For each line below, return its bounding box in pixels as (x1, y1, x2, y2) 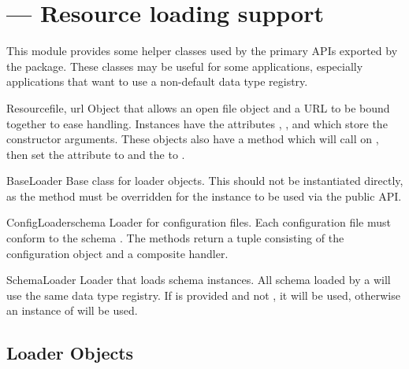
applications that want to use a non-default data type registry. (6, 73, 308, 90)
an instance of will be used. (6, 302, 138, 319)
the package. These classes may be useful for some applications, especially (6, 57, 363, 74)
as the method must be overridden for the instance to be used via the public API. (6, 187, 402, 204)
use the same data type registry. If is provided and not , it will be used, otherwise (6, 286, 400, 303)
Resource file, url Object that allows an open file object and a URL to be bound (6, 99, 390, 116)
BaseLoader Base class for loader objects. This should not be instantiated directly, (6, 172, 403, 189)
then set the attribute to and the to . (6, 146, 185, 162)
